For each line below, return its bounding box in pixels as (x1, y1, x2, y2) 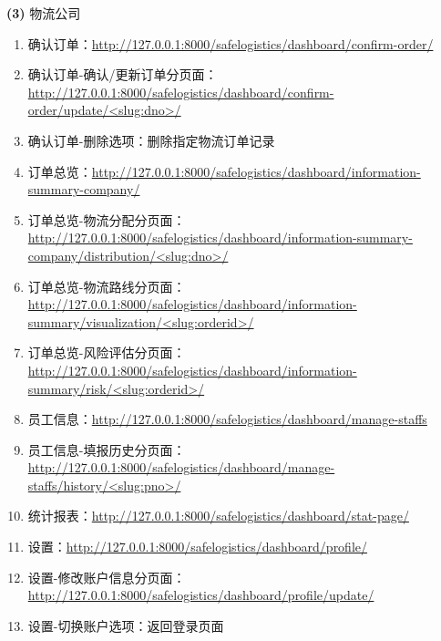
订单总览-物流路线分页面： (27, 276, 186, 295)
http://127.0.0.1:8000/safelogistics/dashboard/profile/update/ (27, 585, 374, 605)
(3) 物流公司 (6, 4, 81, 22)
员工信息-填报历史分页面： (27, 439, 186, 459)
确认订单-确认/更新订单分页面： (27, 65, 218, 84)
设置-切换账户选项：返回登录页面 (27, 615, 224, 635)
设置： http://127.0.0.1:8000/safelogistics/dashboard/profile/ (27, 537, 368, 556)
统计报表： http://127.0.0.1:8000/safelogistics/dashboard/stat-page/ (27, 506, 409, 525)
